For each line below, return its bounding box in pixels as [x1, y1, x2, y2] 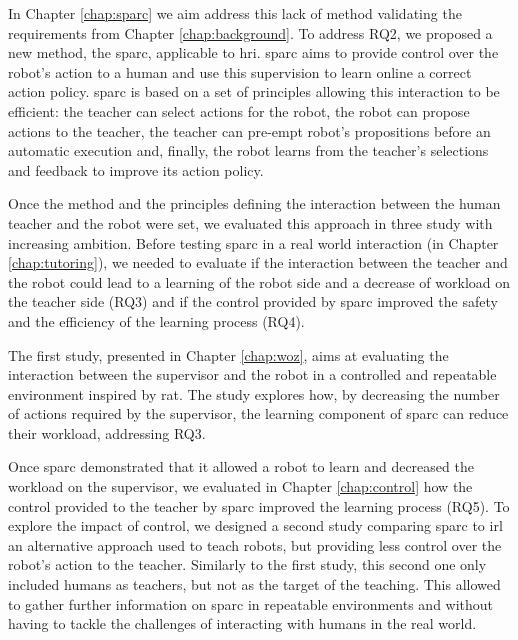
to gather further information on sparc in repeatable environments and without [8, 593, 494, 614]
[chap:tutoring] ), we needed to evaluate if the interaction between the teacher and [8, 252, 508, 273]
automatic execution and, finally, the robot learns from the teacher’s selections [8, 140, 489, 161]
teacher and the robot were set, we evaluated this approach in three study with [8, 212, 493, 233]
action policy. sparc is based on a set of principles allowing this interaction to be [8, 81, 500, 102]
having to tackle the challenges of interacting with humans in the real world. [8, 613, 477, 634]
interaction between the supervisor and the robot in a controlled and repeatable [8, 364, 497, 385]
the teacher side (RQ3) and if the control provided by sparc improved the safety [8, 291, 498, 312]
